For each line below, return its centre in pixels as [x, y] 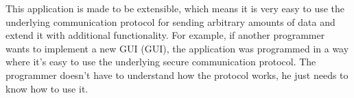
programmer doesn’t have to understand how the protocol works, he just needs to [177, 75]
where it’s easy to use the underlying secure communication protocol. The [161, 62]
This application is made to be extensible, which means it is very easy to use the [175, 8]
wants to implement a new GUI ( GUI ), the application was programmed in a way [177, 48]
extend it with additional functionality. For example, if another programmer [165, 35]
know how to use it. [47, 88]
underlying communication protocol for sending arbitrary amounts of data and [170, 21]
